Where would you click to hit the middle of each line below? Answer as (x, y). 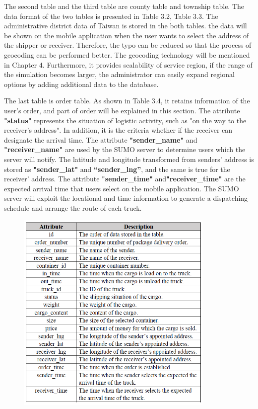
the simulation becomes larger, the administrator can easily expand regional (119, 74)
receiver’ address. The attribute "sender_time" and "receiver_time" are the (125, 179)
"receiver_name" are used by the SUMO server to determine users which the (125, 149)
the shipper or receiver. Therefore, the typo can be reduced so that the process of (128, 45)
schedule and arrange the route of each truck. (73, 207)
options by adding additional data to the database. (81, 84)
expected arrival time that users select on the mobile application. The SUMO (122, 188)
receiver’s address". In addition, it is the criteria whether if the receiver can (118, 130)
